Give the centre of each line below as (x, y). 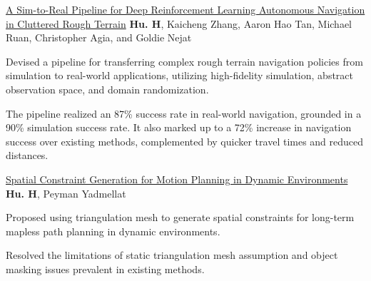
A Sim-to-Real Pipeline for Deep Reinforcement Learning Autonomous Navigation (185, 9)
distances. (27, 155)
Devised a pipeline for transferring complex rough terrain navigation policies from (184, 61)
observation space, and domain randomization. (107, 89)
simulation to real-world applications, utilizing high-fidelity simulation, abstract (179, 75)
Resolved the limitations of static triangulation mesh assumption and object (172, 255)
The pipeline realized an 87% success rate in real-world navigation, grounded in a (184, 113)
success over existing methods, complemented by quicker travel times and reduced (185, 141)
